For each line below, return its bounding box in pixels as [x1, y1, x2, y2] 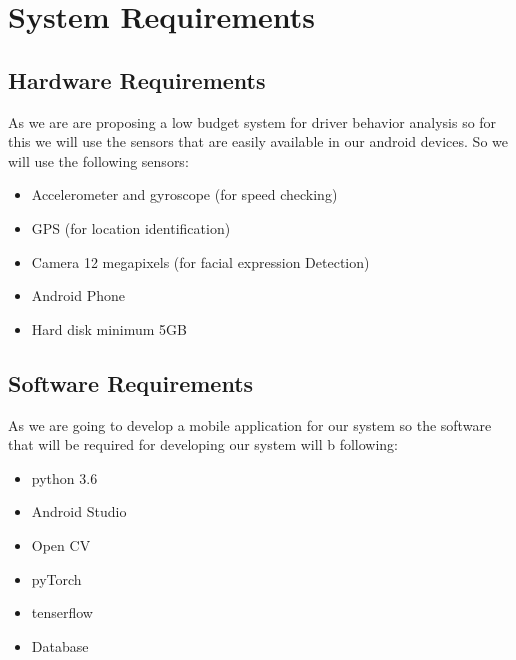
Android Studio [31, 501, 127, 522]
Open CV [31, 534, 91, 555]
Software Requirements [8, 367, 254, 398]
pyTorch [31, 568, 82, 589]
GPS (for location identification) [31, 217, 231, 238]
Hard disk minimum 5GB [31, 318, 187, 339]
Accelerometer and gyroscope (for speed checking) [31, 184, 338, 205]
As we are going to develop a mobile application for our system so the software [8, 414, 492, 435]
